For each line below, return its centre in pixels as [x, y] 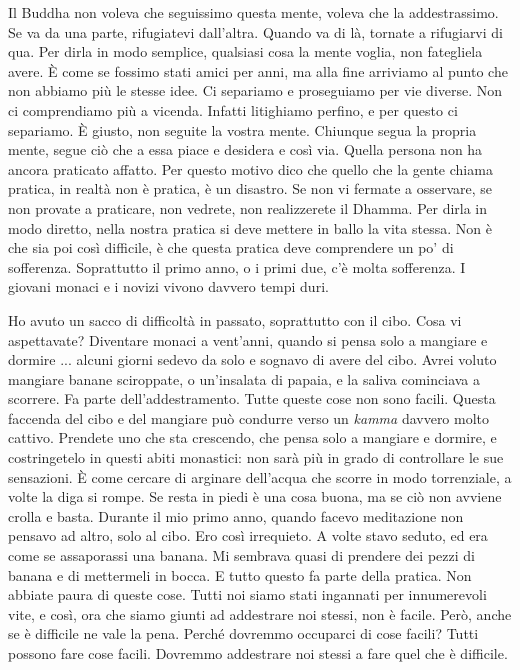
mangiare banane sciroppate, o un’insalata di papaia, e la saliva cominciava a [244, 378]
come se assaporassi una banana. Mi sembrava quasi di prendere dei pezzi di [241, 555]
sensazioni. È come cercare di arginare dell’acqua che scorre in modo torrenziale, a [260, 476]
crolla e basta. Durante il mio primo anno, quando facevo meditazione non [236, 515]
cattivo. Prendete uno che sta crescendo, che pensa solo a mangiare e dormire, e [252, 437]
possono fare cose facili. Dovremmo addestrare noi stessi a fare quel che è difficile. [258, 653]
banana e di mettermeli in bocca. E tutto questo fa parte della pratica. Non [240, 574]
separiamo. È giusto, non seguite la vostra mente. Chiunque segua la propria [242, 129]
